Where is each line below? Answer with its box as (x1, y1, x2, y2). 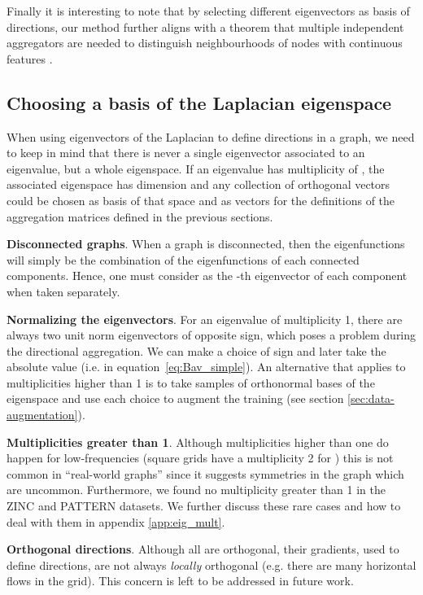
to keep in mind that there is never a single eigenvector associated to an (7, 144, 365, 161)
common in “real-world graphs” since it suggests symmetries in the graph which (7, 465, 404, 482)
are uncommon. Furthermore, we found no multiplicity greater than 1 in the (7, 481, 386, 498)
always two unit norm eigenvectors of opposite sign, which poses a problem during (7, 326, 416, 343)
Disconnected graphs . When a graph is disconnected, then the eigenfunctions (7, 235, 405, 252)
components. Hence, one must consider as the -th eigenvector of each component (7, 267, 408, 284)
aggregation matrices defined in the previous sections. (7, 208, 273, 225)
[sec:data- (347, 390, 395, 407)
